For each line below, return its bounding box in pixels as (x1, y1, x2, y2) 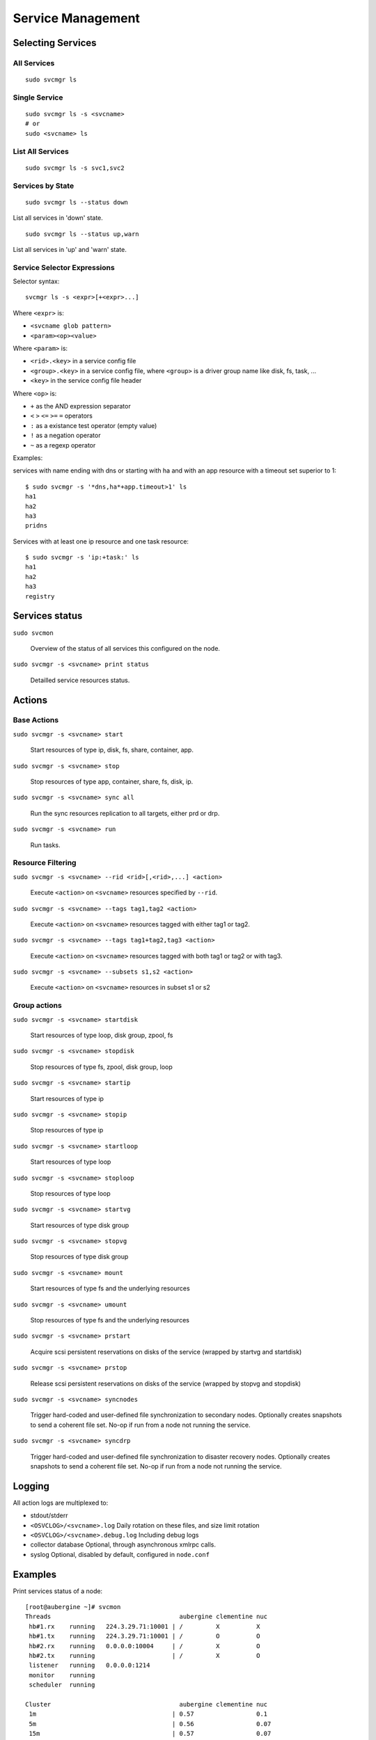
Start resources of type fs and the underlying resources (30, 1284, 191, 1292)
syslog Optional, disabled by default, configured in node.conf (30, 1550, 210, 1558)
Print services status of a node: (13, 1587, 103, 1595)
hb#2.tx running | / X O (29, 1652, 260, 1660)
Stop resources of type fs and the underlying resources (30, 1316, 189, 1324)
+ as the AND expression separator (30, 402, 132, 410)
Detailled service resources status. (30, 676, 130, 684)
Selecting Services (13, 37, 97, 49)
